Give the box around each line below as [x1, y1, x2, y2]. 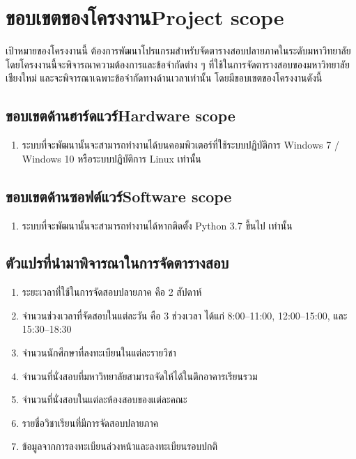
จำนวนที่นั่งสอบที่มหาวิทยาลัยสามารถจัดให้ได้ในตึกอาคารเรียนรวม [22, 368, 258, 383]
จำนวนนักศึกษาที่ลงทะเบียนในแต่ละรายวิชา [22, 345, 176, 360]
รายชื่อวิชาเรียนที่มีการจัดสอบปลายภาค [22, 415, 159, 430]
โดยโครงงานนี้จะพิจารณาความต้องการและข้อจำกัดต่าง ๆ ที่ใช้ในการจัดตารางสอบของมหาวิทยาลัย [6, 57, 350, 71]
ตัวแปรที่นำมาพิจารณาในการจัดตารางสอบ [6, 252, 229, 273]
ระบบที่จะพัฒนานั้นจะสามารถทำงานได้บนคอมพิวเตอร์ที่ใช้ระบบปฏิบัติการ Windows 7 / [22, 137, 339, 152]
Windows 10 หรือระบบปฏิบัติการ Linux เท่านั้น [22, 151, 201, 165]
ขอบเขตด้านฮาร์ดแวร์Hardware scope [6, 105, 235, 126]
